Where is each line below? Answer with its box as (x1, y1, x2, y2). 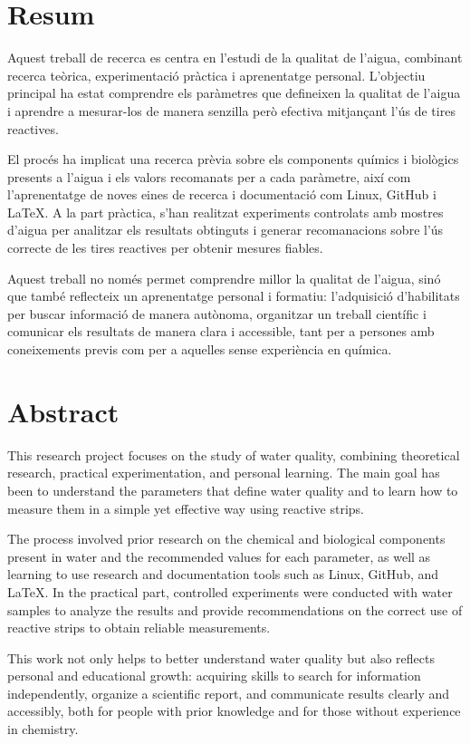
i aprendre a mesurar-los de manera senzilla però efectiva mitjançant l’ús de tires (7, 101, 456, 120)
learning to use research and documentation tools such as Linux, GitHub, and (7, 565, 439, 584)
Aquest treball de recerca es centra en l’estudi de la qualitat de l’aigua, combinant (7, 48, 463, 67)
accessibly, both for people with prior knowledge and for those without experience (7, 701, 461, 720)
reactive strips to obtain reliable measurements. (7, 618, 271, 637)
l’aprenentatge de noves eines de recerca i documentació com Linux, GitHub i (7, 185, 436, 204)
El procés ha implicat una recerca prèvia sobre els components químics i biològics (7, 150, 459, 169)
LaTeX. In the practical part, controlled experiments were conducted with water (7, 582, 453, 601)
